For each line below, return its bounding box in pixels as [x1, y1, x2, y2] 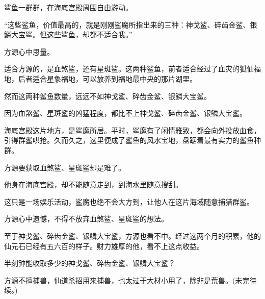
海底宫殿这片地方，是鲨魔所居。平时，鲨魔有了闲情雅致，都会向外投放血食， [4, 124, 261, 135]
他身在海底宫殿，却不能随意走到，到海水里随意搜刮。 [4, 179, 182, 190]
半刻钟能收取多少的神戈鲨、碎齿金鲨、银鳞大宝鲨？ [4, 258, 175, 268]
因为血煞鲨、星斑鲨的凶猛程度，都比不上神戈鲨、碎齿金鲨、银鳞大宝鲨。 [4, 108, 247, 118]
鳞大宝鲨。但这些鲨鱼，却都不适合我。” [4, 29, 132, 40]
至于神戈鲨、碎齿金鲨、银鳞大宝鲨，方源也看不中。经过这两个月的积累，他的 [4, 230, 261, 241]
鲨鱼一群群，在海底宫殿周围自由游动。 [4, 2, 132, 12]
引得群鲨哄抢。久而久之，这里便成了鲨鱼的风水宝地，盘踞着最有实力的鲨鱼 [4, 135, 254, 145]
